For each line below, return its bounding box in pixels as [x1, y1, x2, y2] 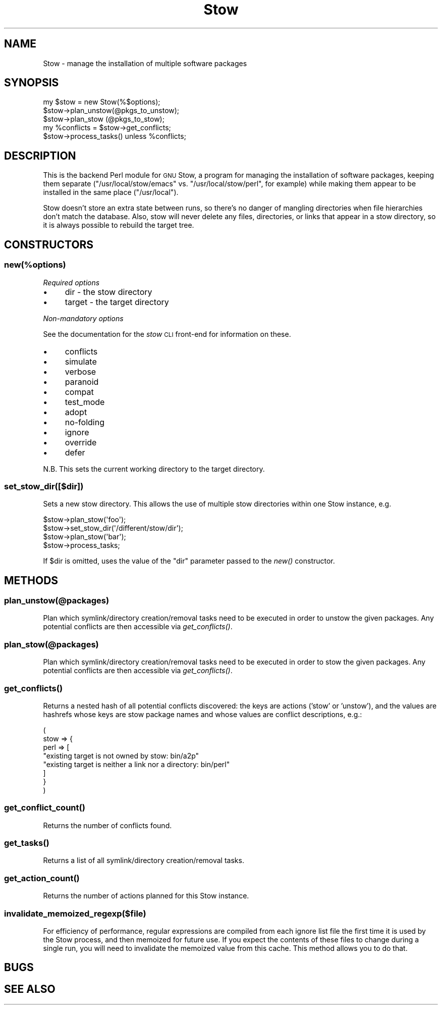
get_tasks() [4, 838, 49, 848]
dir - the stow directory [65, 286, 152, 297]
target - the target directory [65, 296, 169, 307]
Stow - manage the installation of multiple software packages [43, 59, 247, 68]
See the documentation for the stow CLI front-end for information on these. [43, 329, 291, 338]
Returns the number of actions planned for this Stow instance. [43, 891, 249, 900]
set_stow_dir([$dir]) [4, 481, 84, 491]
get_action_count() [4, 873, 80, 883]
